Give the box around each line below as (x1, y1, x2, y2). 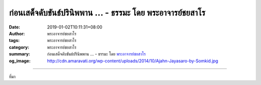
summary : (9, 51, 30, 57)
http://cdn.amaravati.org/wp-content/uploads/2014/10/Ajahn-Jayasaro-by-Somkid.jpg (47, 58, 218, 64)
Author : (9, 30, 25, 36)
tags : (9, 38, 20, 43)
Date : (9, 24, 20, 30)
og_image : (9, 58, 31, 64)
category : (9, 44, 29, 50)
